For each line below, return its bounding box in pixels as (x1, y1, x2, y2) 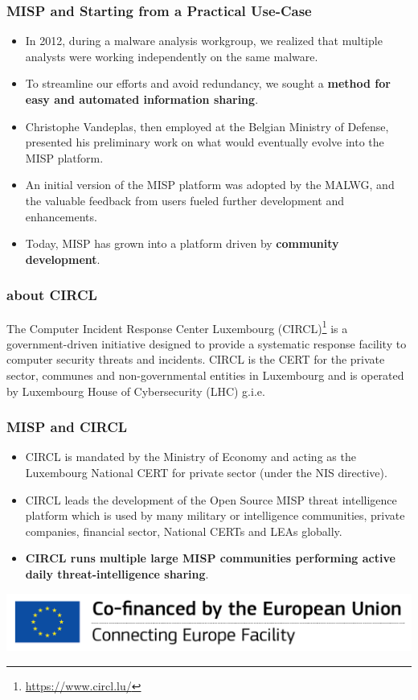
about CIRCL (6, 285, 97, 305)
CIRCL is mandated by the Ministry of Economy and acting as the (25, 448, 356, 465)
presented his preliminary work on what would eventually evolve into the (25, 134, 384, 150)
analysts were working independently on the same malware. (25, 47, 318, 64)
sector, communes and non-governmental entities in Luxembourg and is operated (6, 367, 404, 383)
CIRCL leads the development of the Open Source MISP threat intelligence (25, 491, 397, 508)
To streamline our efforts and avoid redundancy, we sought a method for (25, 75, 391, 92)
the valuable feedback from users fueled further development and (25, 191, 345, 208)
